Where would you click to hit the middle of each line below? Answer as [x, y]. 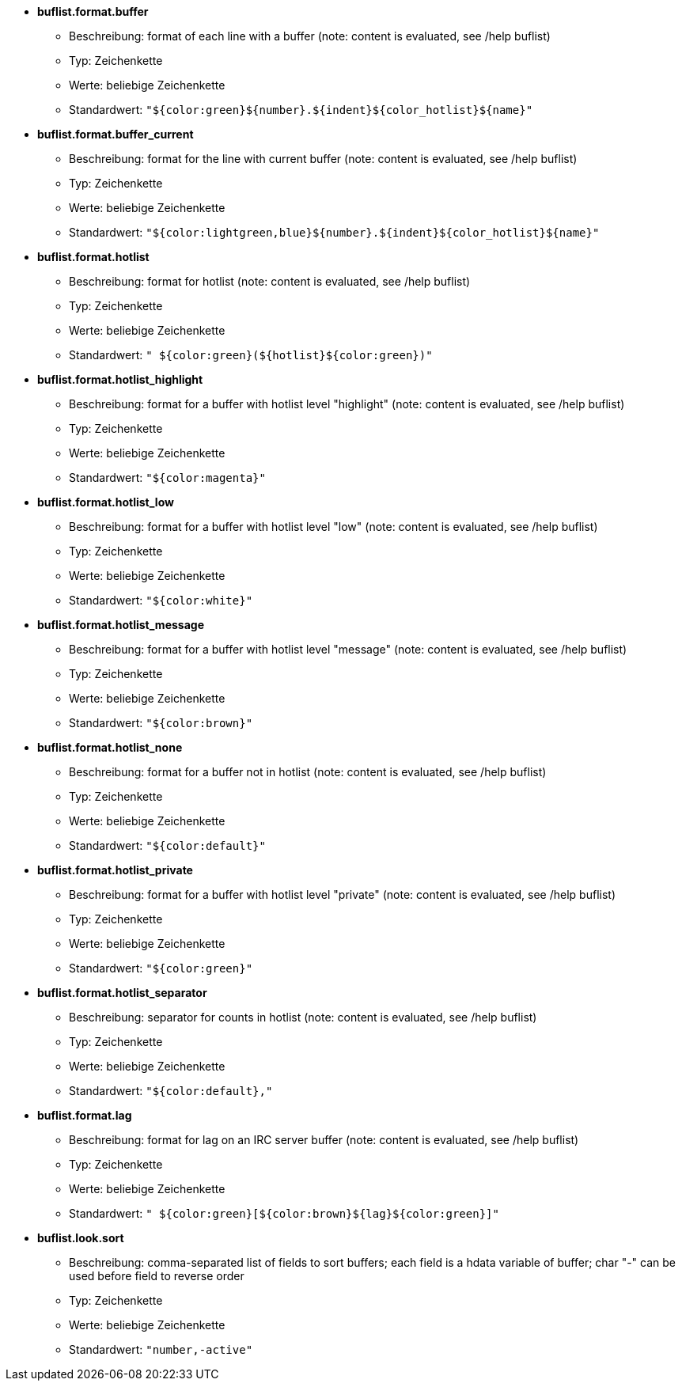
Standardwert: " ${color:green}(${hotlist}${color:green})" [251, 355]
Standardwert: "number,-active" [161, 1349]
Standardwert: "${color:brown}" [161, 723]
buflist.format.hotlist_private [115, 870]
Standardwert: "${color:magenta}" [167, 477]
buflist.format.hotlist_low [106, 502]
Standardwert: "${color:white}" [161, 600]
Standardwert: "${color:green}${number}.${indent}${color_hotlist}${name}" [301, 110]
